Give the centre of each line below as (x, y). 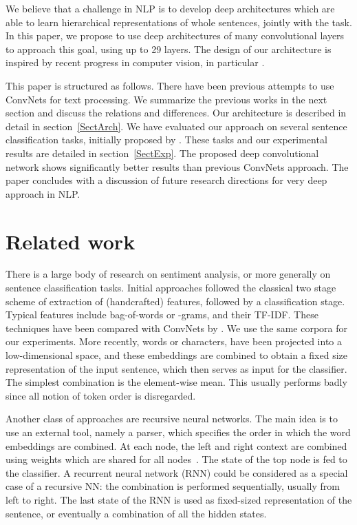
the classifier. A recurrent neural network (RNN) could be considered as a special (177, 472)
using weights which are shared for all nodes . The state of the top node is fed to (176, 459)
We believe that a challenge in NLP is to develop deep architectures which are (170, 8)
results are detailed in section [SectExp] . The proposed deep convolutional (162, 153)
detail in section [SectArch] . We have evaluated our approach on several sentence (176, 126)
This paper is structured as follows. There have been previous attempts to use (170, 85)
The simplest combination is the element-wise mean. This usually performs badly (176, 382)
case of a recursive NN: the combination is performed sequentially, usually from (173, 486)
